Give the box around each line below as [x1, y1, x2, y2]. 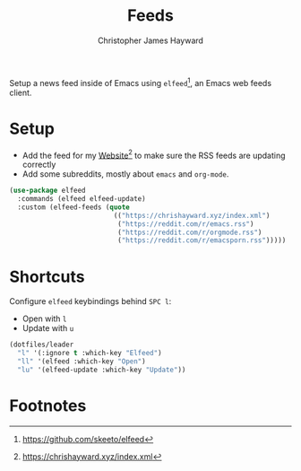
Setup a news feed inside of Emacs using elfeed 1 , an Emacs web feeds [9, 75, 271, 88]
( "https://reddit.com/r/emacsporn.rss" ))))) [117, 236, 287, 245]
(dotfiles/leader [9, 340, 74, 350]
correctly [21, 159, 56, 170]
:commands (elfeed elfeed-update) [17, 195, 146, 204]
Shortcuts [9, 266, 85, 287]
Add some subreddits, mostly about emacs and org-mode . [21, 169, 229, 179]
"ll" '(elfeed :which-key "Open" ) [17, 357, 146, 366]
